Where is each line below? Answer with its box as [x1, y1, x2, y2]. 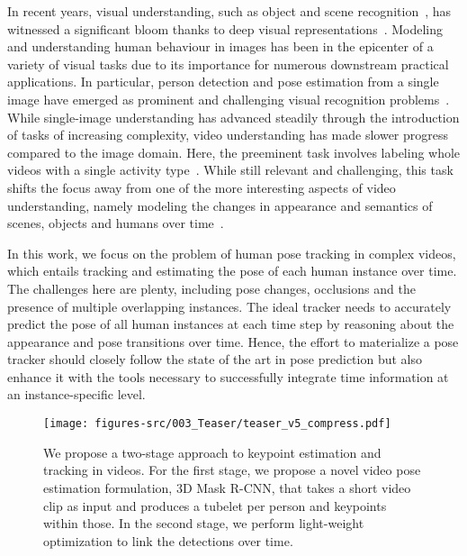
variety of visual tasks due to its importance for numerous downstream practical [7, 54, 449, 73]
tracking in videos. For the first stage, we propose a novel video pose [43, 460, 421, 479]
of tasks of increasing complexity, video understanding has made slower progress [7, 125, 449, 144]
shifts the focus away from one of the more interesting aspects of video [7, 178, 396, 196]
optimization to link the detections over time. [43, 531, 293, 550]
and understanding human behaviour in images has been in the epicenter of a [7, 37, 434, 56]
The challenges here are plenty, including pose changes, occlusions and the [7, 278, 416, 297]
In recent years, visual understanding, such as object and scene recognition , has [7, 2, 452, 20]
